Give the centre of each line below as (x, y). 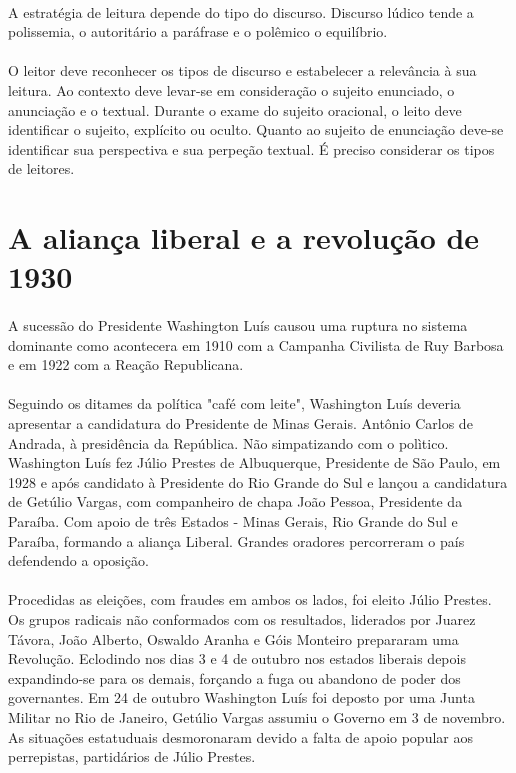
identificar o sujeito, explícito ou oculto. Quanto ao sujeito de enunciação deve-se (256, 129)
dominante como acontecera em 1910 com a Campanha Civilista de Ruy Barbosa (256, 344)
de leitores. (41, 168)
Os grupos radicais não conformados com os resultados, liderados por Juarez (242, 619)
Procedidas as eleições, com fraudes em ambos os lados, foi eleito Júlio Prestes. (250, 599)
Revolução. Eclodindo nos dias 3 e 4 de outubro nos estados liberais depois (237, 658)
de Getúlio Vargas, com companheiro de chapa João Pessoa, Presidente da (235, 501)
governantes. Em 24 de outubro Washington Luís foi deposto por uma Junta (241, 697)
